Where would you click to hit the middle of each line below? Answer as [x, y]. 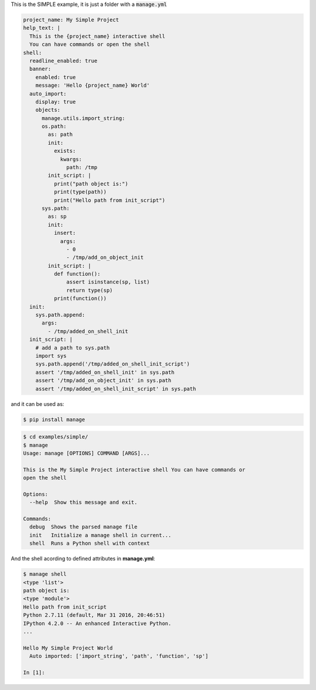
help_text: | [42, 28]
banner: [40, 69]
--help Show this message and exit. [83, 503]
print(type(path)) [80, 192]
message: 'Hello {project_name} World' [93, 86]
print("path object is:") [91, 184]
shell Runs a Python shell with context [90, 544]
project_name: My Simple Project [71, 20]
